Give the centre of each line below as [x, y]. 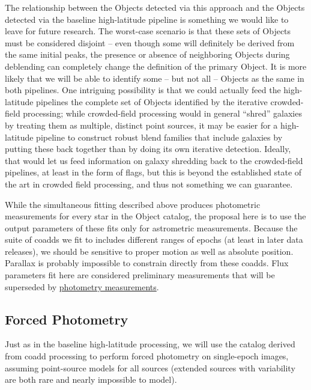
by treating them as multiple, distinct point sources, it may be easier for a [141, 125]
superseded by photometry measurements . [82, 286]
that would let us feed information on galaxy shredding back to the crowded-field [154, 160]
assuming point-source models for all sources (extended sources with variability [150, 367]
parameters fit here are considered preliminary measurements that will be [140, 275]
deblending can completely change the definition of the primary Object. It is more [156, 66]
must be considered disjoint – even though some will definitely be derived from [150, 42]
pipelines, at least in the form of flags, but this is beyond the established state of [153, 172]
